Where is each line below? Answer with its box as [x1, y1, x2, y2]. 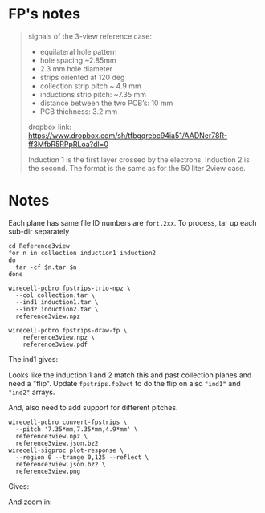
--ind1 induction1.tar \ [15, 298, 99, 306]
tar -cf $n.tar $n [15, 263, 78, 271]
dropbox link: [27, 122, 72, 132]
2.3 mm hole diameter [39, 63, 113, 73]
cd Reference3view [8, 242, 70, 250]
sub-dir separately [8, 226, 70, 236]
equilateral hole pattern [39, 47, 117, 56]
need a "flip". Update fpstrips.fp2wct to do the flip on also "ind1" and [8, 378, 241, 388]
